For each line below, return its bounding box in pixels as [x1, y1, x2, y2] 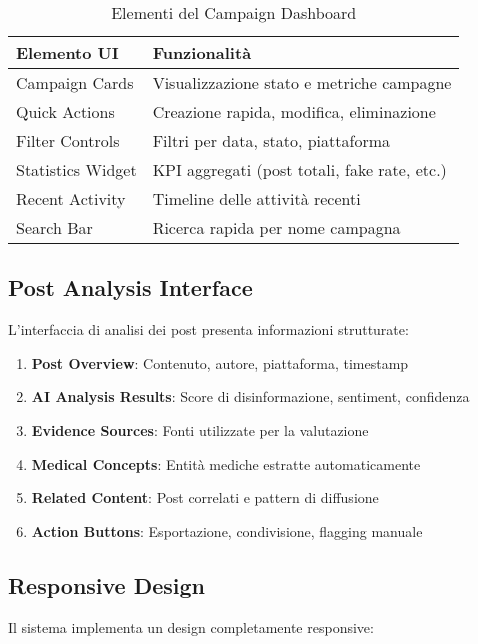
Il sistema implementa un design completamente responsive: [8, 616, 374, 637]
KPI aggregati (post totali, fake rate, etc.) [152, 158, 447, 181]
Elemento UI [16, 41, 119, 64]
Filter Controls [16, 129, 120, 152]
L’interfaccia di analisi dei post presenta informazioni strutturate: [8, 319, 409, 340]
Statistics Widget [16, 158, 137, 181]
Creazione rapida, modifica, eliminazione [152, 100, 436, 123]
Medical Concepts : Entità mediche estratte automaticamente [31, 453, 421, 474]
